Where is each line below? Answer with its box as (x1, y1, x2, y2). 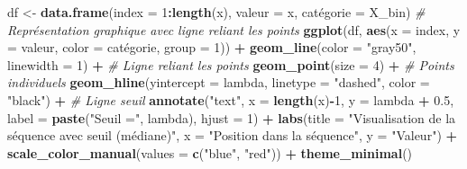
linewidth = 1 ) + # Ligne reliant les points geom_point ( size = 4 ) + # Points (7, 55, 454, 74)
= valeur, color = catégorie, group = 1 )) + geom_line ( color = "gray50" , (7, 38, 417, 57)
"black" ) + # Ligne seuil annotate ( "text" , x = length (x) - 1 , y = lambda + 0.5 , (7, 90, 454, 109)
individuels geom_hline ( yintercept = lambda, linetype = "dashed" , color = (7, 73, 430, 92)
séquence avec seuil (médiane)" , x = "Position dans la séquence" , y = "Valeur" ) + (7, 126, 458, 145)
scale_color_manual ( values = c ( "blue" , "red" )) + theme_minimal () (7, 143, 413, 162)
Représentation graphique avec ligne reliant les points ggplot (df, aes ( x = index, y (7, 20, 461, 39)
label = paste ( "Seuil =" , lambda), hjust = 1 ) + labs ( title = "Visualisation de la (7, 108, 456, 127)
